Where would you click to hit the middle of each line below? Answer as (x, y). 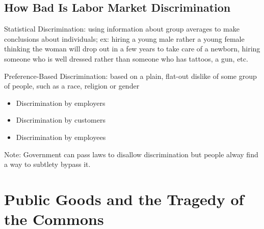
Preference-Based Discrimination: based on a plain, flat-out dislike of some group (130, 76)
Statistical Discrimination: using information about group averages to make (122, 29)
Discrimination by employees (61, 137)
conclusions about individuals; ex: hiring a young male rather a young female (124, 38)
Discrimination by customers (61, 120)
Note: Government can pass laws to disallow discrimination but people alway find (131, 154)
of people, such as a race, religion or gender (72, 86)
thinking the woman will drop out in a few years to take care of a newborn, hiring (132, 49)
